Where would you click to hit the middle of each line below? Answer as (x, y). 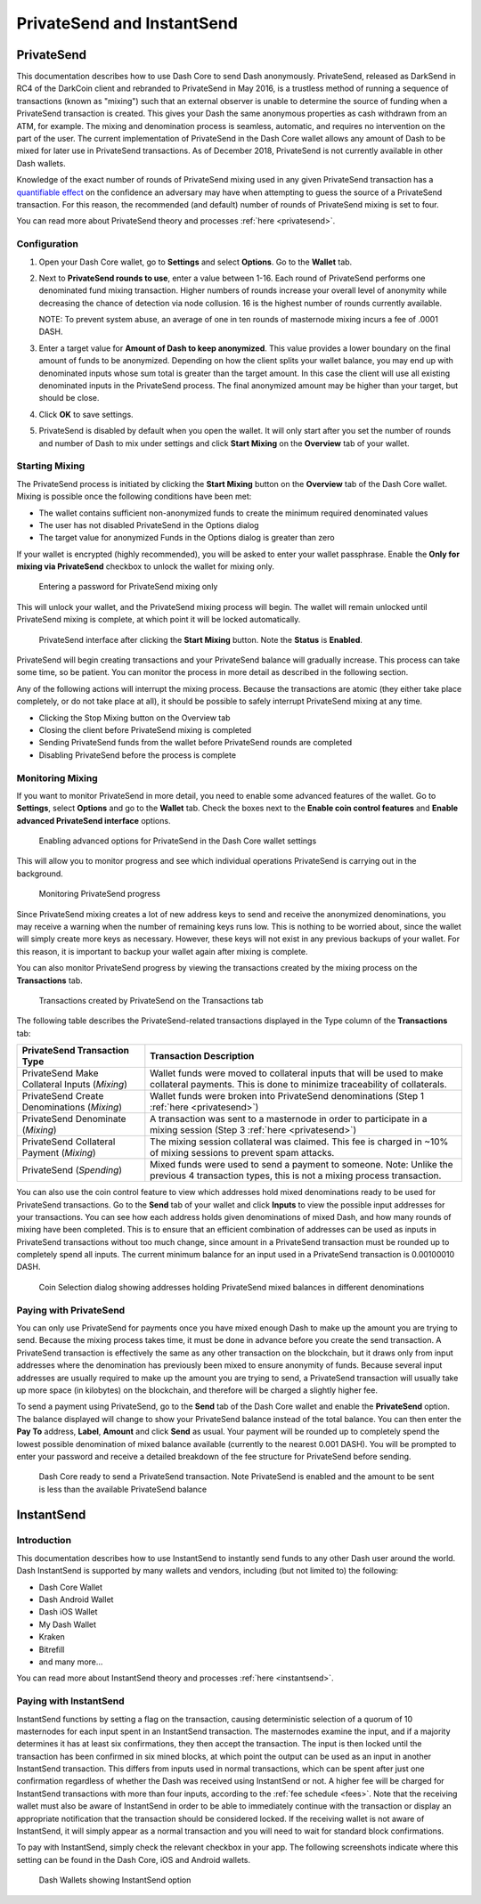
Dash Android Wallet (76, 1599)
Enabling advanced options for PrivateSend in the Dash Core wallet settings (178, 841)
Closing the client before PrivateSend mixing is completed (145, 729)
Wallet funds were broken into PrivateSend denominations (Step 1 (287, 1096)
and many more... (71, 1662)
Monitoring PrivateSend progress (99, 894)
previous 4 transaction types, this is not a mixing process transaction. (296, 1176)
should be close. (69, 398)
